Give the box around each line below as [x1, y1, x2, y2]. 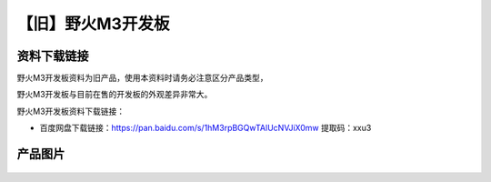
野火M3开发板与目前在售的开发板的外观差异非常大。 [16, 89, 213, 100]
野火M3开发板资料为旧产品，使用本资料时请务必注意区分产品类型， [16, 73, 268, 84]
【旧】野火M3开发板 [16, 14, 170, 34]
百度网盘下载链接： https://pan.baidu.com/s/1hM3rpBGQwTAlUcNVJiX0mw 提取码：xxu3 [39, 123, 372, 134]
